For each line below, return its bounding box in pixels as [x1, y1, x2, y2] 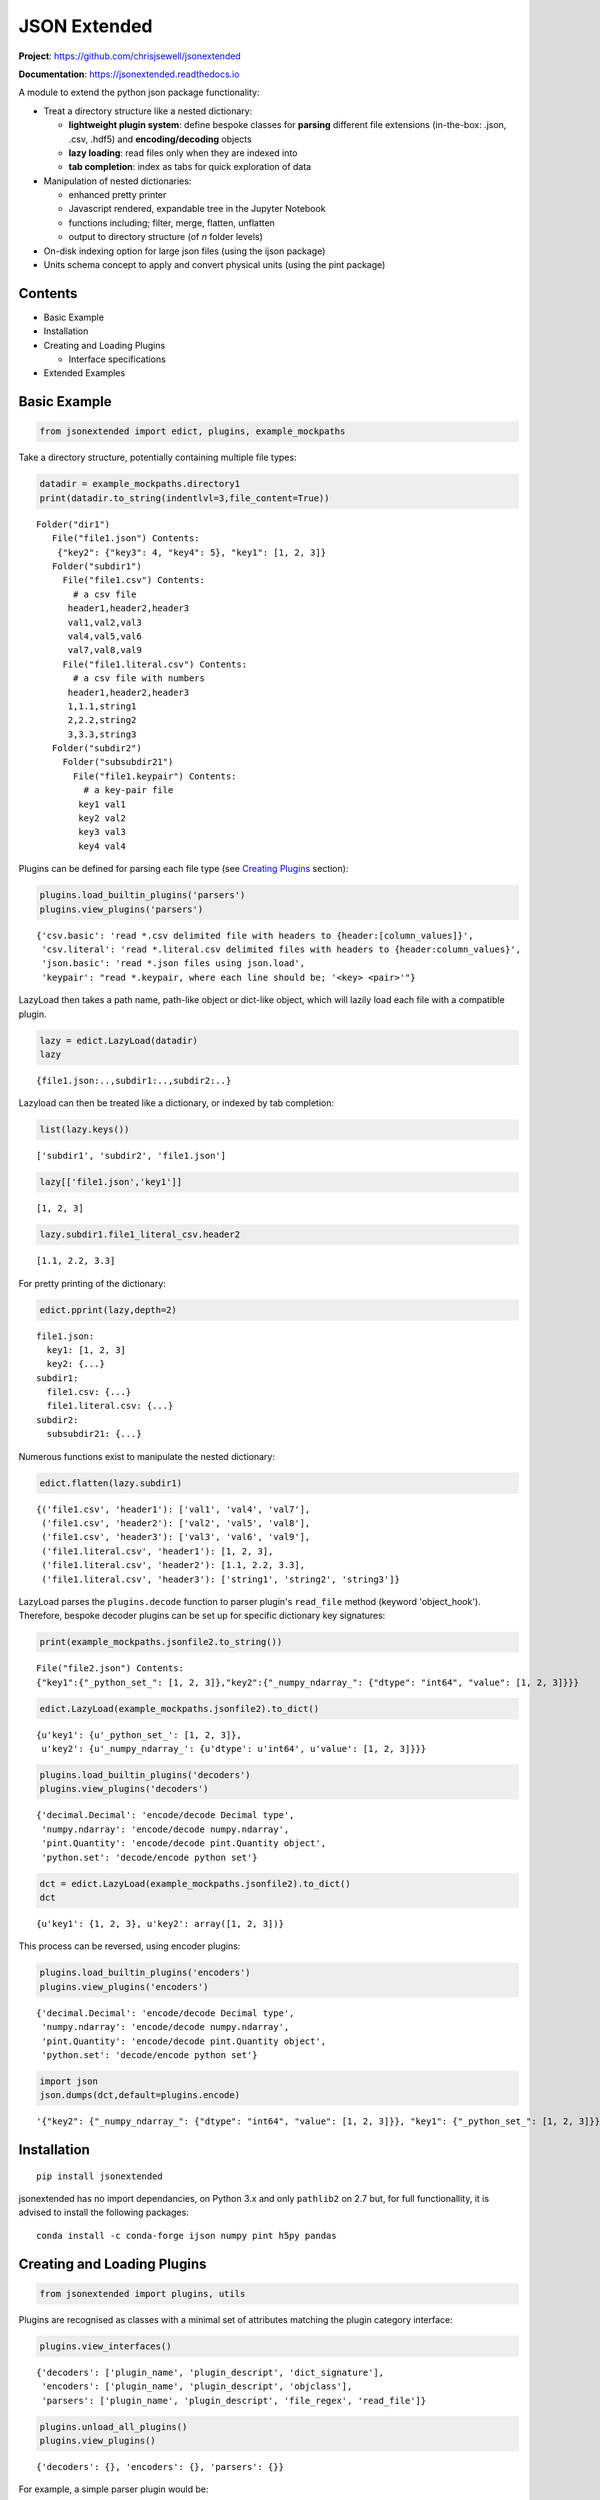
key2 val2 [78, 813, 127, 824]
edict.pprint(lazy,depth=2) [39, 1304, 177, 1315]
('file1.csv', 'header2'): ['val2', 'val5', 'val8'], [41, 1518, 311, 1529]
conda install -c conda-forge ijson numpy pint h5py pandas [36, 2230, 337, 2241]
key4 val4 [78, 840, 127, 852]
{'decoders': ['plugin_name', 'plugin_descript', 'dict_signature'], [36, 2366, 385, 2378]
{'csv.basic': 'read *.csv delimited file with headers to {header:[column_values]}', [36, 930, 474, 941]
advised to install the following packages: [18, 2206, 189, 2219]
